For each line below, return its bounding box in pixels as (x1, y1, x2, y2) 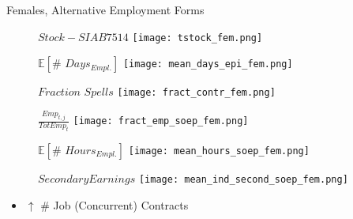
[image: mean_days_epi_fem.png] (122, 59, 293, 70)
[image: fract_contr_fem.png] (117, 87, 276, 99)
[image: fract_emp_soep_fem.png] (73, 115, 249, 127)
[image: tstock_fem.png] (132, 32, 263, 43)
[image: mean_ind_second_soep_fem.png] (138, 173, 348, 185)
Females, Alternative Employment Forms (6, 2, 205, 17)
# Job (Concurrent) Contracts (40, 196, 189, 213)
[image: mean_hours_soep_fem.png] (128, 145, 310, 157)
